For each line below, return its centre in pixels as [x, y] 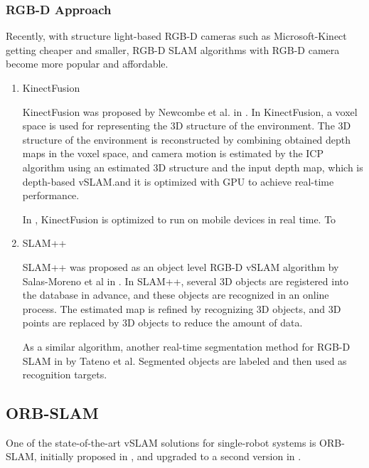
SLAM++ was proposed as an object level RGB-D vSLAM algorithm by [181, 266]
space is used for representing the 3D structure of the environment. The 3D [187, 126]
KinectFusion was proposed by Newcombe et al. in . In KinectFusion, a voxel [190, 111]
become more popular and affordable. [87, 64]
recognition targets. [65, 374]
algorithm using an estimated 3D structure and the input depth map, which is [193, 167]
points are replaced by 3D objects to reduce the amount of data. [162, 323]
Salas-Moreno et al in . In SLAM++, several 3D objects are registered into [186, 281]
